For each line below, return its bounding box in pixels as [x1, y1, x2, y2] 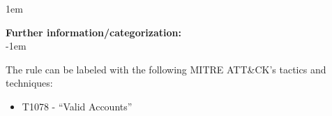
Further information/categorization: [6, 24, 181, 39]
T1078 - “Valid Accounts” [22, 99, 133, 113]
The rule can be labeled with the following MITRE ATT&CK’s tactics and [6, 61, 326, 76]
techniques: [6, 75, 53, 90]
